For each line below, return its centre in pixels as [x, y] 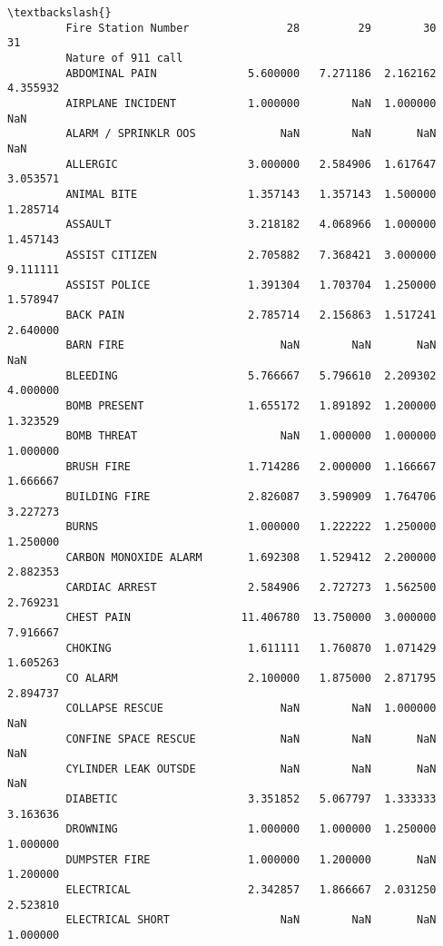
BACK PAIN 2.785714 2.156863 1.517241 [251, 315]
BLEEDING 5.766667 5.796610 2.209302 [251, 375]
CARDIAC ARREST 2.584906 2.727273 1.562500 [251, 587]
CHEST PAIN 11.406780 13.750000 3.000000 [251, 618]
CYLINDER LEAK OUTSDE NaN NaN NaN [251, 769]
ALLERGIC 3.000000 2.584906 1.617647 [251, 164]
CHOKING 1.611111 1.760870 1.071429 [251, 648]
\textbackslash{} [59, 13]
